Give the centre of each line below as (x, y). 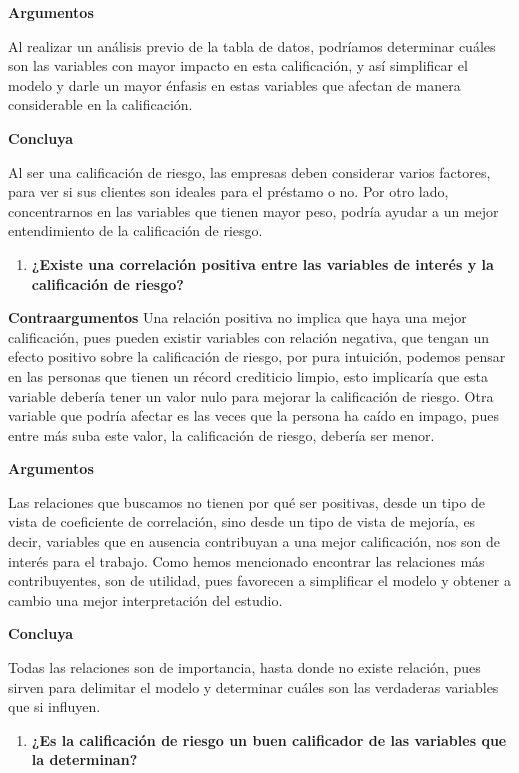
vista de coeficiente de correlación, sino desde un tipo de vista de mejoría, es (242, 521)
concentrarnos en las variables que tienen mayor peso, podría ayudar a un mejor (253, 210)
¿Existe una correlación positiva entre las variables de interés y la (262, 263)
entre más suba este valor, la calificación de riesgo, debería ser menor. (221, 434)
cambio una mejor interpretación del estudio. (145, 599)
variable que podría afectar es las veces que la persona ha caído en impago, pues (253, 415)
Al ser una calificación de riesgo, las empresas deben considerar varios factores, (249, 171)
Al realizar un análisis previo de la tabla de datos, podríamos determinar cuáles (252, 45)
